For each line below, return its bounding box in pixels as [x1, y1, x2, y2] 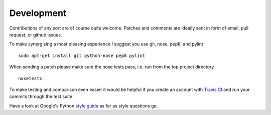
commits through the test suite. [9, 93, 74, 99]
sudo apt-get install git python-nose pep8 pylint [18, 52, 146, 58]
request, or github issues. [9, 31, 62, 37]
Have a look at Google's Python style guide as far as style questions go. [9, 102, 158, 108]
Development [9, 7, 67, 18]
